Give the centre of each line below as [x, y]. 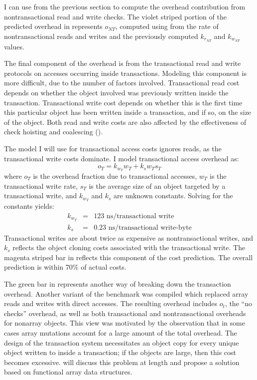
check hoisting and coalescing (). [54, 132]
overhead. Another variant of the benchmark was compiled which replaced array [126, 293]
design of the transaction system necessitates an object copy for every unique [122, 342]
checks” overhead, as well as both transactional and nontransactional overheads [125, 313]
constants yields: [29, 206]
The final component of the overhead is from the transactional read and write [123, 63]
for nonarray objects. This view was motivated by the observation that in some [125, 323]
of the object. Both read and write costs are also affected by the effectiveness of [125, 122]
